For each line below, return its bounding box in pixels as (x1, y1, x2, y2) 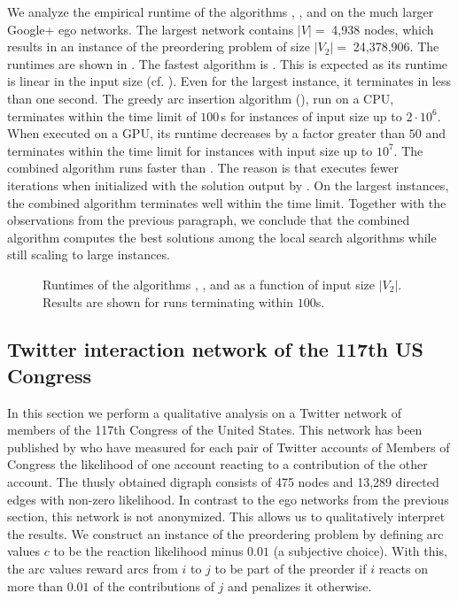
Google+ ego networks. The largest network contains (7, 19, 294, 38)
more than (7, 576, 64, 595)
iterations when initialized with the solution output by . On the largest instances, (7, 175, 449, 194)
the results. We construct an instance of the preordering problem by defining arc (7, 524, 444, 543)
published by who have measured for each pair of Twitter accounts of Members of (7, 437, 450, 456)
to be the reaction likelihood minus (53, 542, 244, 560)
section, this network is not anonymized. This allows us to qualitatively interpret (7, 507, 446, 526)
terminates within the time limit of (7, 106, 197, 125)
